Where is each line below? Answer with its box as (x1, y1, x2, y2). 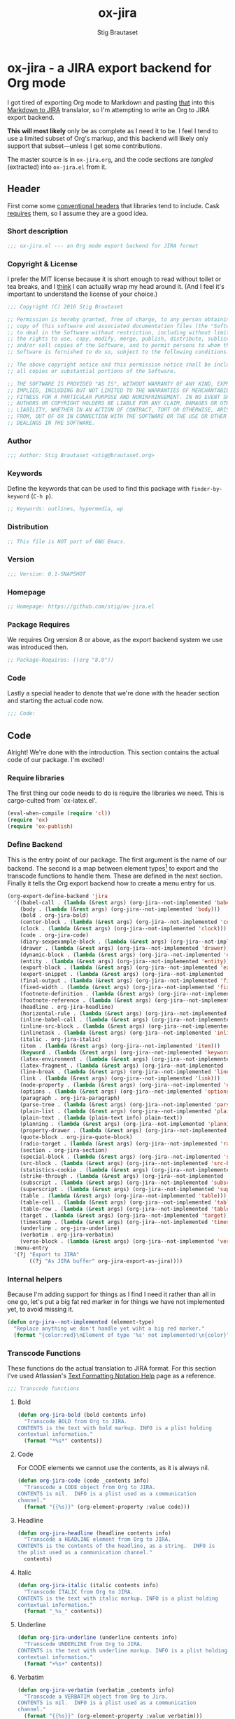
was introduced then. (7, 643, 69, 651)
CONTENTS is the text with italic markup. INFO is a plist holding (17, 1595, 218, 1602)
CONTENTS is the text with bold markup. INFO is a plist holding (17, 1425, 212, 1432)
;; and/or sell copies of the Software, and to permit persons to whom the (7, 342, 233, 349)
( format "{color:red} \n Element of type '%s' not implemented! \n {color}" (13, 1331, 230, 1338)
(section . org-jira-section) (20, 1146, 108, 1154)
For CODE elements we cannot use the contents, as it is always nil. (17, 1464, 210, 1472)
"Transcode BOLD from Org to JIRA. (24, 1418, 128, 1425)
